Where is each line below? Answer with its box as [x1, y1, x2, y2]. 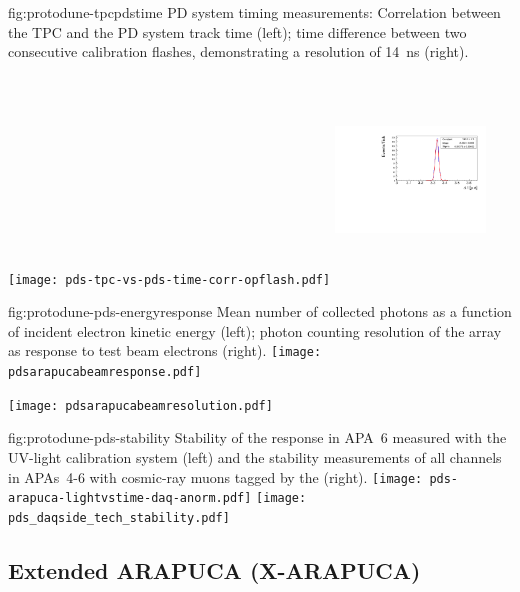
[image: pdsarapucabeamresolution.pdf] [8, 398, 273, 413]
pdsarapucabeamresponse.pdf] [8, 365, 202, 380]
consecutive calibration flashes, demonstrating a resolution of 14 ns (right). [8, 41, 469, 62]
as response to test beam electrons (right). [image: [8, 340, 322, 361]
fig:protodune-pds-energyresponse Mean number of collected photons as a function [8, 301, 512, 322]
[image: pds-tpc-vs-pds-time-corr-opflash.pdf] [8, 272, 331, 287]
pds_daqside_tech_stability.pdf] [8, 510, 230, 525]
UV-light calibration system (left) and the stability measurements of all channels [8, 447, 502, 468]
